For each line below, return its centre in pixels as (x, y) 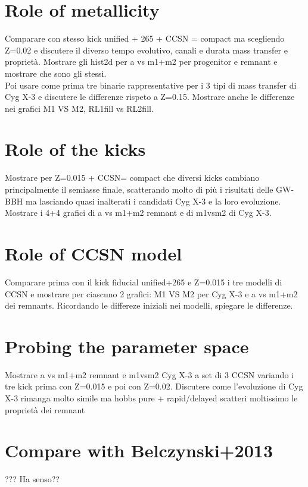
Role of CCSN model (94, 253)
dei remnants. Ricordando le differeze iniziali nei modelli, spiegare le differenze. (149, 305)
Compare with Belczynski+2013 (139, 450)
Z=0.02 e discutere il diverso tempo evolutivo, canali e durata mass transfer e (146, 50)
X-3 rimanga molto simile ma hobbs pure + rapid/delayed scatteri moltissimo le (151, 398)
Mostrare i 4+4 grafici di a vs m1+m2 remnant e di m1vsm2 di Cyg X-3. (138, 213)
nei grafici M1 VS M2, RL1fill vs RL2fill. (79, 108)
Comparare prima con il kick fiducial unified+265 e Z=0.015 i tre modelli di (144, 282)
